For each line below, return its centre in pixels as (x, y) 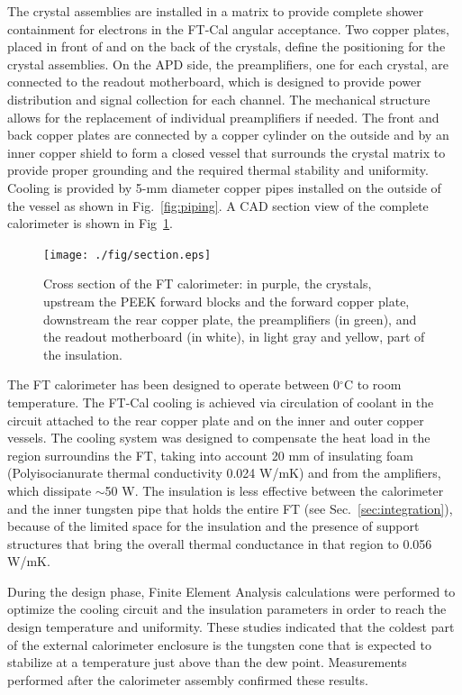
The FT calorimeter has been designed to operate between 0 (174, 384)
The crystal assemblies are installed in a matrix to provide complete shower (216, 11)
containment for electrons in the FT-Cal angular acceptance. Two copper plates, (228, 28)
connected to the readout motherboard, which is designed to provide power (214, 82)
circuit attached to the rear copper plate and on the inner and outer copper (216, 420)
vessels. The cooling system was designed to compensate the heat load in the (219, 438)
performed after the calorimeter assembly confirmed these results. (188, 679)
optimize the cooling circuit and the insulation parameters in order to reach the (227, 609)
